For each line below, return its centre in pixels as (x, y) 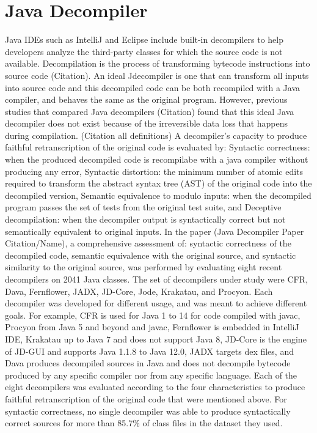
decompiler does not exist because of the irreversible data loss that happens (147, 123)
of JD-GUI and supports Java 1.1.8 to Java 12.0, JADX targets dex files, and (149, 351)
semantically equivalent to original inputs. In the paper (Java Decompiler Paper (155, 231)
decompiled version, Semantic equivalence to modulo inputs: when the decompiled (158, 195)
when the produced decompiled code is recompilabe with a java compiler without (157, 159)
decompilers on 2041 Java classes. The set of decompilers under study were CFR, (156, 279)
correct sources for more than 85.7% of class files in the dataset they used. (144, 423)
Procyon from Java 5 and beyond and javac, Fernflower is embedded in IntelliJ (152, 327)
